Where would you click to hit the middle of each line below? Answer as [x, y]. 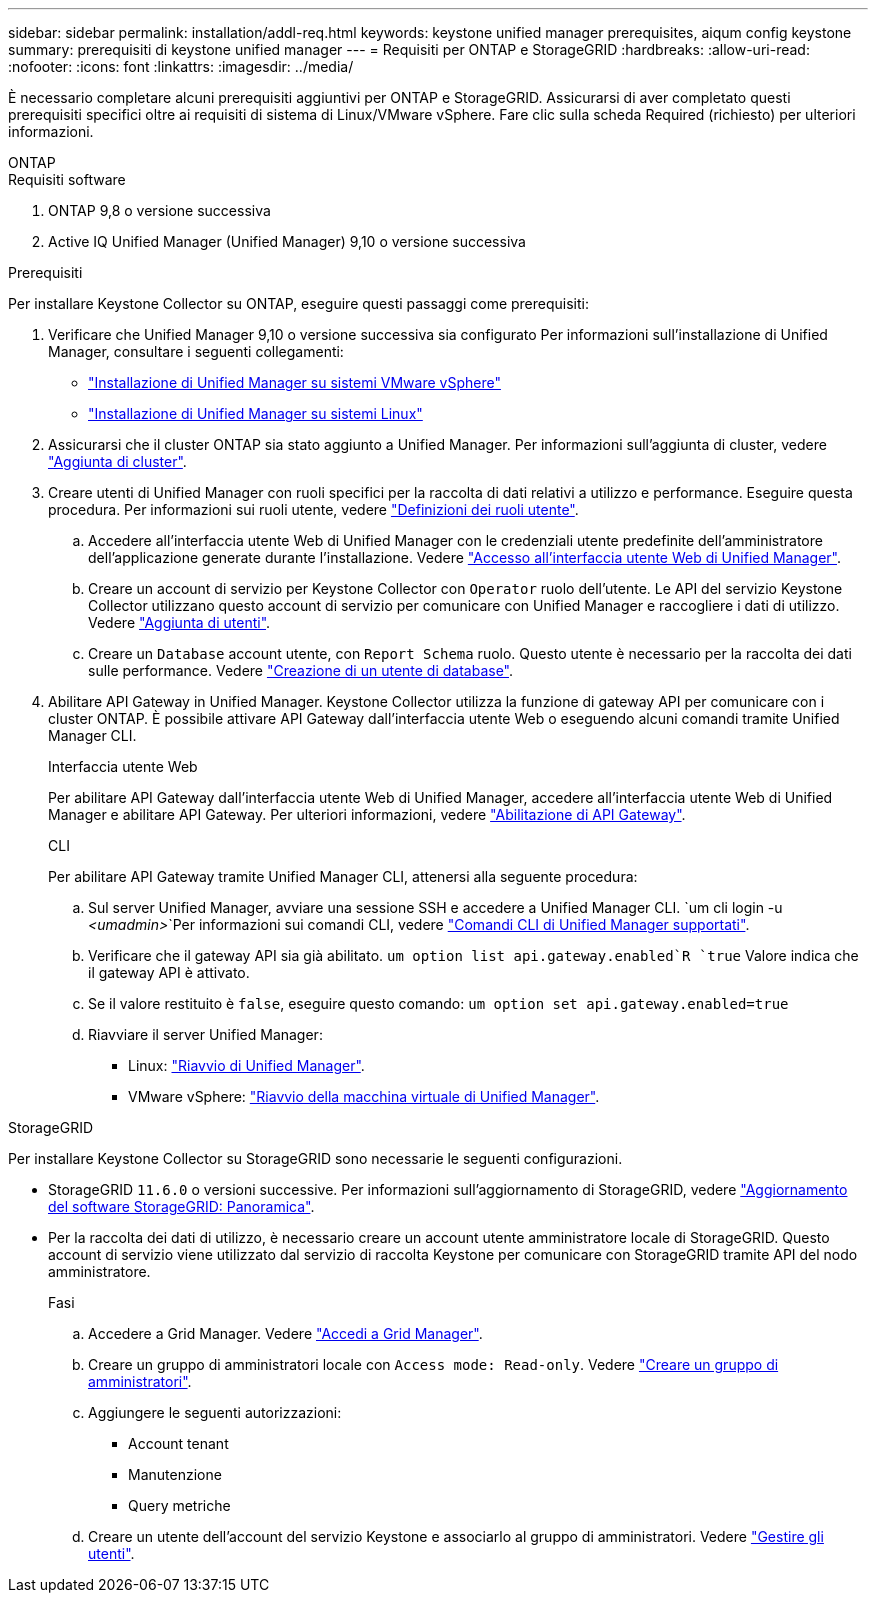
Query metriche [179, 1505]
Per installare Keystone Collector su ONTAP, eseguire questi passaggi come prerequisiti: [298, 303]
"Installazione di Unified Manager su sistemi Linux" [255, 413]
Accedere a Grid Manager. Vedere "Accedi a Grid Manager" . [285, 1333]
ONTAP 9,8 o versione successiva [159, 210]
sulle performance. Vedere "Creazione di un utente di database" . [301, 670]
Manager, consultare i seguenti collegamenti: [196, 351]
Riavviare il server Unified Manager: [205, 1034]
